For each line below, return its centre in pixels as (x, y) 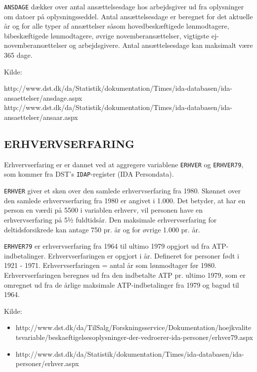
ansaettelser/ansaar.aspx (41, 117)
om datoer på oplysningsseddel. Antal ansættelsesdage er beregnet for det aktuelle (128, 16)
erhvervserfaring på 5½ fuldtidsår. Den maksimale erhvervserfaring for (110, 219)
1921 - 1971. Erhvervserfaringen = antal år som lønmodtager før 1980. (110, 265)
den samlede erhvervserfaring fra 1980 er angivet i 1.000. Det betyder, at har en (125, 200)
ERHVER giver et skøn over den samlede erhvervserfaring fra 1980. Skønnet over (123, 191)
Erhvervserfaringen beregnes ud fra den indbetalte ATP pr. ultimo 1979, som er (125, 275)
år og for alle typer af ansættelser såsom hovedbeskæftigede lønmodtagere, (117, 26)
